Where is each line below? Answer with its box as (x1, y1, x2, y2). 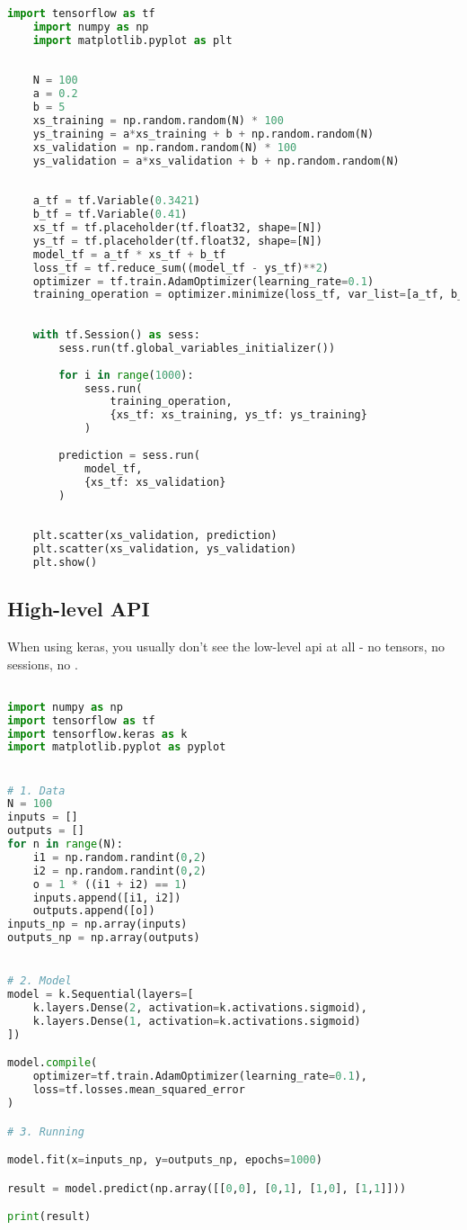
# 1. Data (7, 784, 66, 797)
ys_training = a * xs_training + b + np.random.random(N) (32, 127, 374, 140)
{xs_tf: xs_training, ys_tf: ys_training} (110, 409, 367, 422)
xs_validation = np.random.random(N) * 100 (32, 140, 297, 154)
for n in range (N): (7, 838, 123, 851)
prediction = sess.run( (58, 448, 200, 462)
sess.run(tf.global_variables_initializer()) (58, 341, 336, 355)
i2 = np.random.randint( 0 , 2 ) (32, 864, 207, 877)
